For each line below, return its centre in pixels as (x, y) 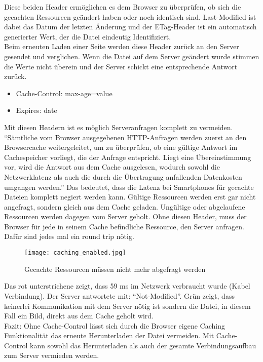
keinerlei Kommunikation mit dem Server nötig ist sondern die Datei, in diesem (127, 306)
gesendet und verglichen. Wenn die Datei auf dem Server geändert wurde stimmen (132, 56)
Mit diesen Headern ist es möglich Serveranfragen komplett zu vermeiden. (119, 127)
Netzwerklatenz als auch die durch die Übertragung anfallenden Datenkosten (123, 176)
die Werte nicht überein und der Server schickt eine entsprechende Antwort (121, 66)
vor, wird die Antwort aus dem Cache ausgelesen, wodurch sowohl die (112, 167)
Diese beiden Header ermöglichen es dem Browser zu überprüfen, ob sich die (123, 7)
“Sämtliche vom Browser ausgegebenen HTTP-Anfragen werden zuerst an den (125, 137)
